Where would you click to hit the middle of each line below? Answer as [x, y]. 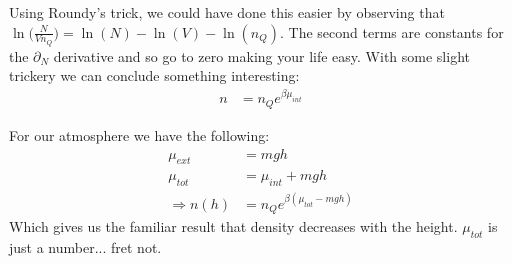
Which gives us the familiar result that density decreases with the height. [233, 226]
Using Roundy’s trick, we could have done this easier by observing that [227, 12]
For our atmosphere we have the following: [139, 134]
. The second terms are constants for [392, 31]
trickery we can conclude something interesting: [154, 75]
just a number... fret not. [85, 246]
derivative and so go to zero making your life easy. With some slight [261, 55]
